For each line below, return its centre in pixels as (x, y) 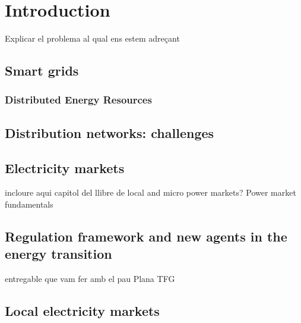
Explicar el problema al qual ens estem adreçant (92, 38)
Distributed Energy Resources (78, 100)
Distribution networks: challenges (110, 132)
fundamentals (29, 204)
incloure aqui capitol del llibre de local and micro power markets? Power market (150, 192)
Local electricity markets (82, 311)
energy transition (58, 254)
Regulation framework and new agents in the (146, 236)
